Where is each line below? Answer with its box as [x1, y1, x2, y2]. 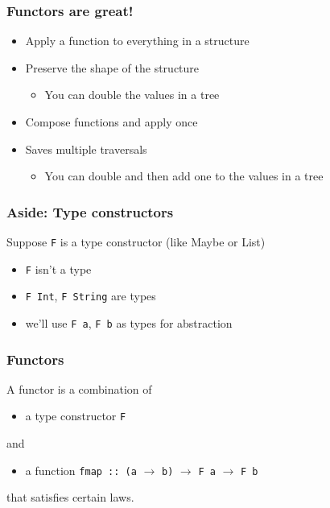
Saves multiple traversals [25, 140, 147, 157]
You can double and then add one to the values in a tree [44, 167, 324, 184]
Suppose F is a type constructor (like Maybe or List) [6, 233, 266, 250]
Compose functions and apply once [25, 114, 198, 130]
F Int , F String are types [25, 287, 156, 304]
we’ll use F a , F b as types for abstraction [25, 314, 233, 331]
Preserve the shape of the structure [25, 59, 200, 76]
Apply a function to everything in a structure [25, 32, 250, 49]
